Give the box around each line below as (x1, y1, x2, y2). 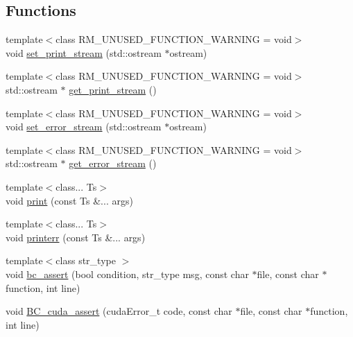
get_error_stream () (69, 156, 157, 171)
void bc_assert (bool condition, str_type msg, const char (6, 266, 249, 281)
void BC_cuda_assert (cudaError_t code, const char (6, 304, 232, 318)
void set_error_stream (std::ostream (6, 119, 162, 134)
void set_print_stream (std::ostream (6, 45, 162, 60)
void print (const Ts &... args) (6, 193, 133, 207)
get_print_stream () (69, 82, 157, 96)
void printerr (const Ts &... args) (6, 230, 146, 244)
